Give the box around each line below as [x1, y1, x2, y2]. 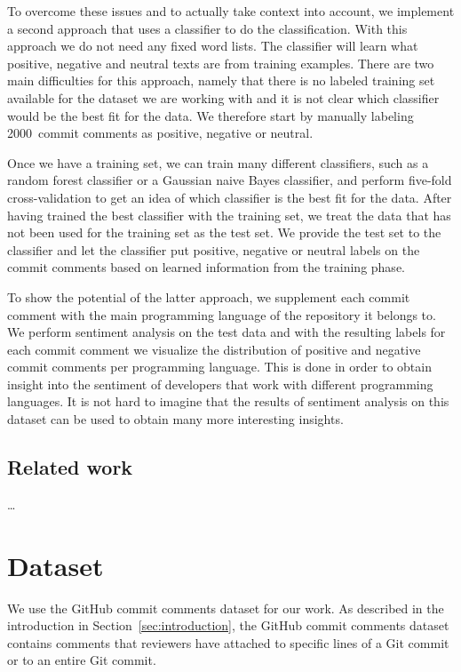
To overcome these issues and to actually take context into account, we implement [7, 2, 455, 20]
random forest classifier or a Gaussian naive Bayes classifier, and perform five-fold [7, 171, 452, 189]
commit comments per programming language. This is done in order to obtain [7, 357, 432, 376]
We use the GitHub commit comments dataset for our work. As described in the [7, 598, 444, 617]
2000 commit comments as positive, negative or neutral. [7, 124, 314, 142]
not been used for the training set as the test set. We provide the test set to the [7, 223, 441, 242]
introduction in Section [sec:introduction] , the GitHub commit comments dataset [7, 616, 449, 635]
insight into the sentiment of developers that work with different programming [7, 374, 433, 393]
